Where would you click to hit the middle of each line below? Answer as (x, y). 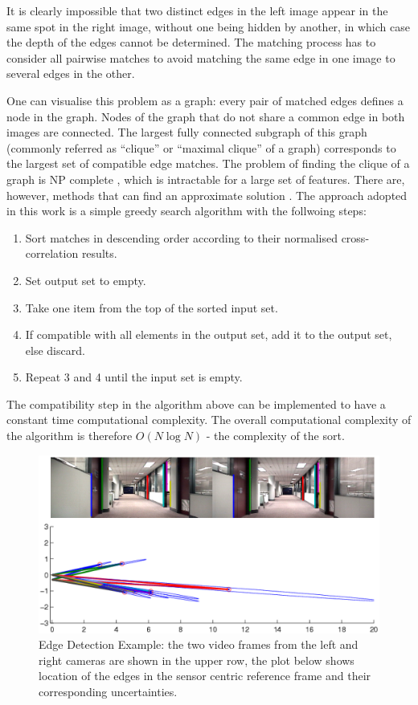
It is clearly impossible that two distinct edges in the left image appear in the (197, 10)
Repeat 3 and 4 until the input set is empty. (134, 377)
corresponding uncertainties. (108, 691)
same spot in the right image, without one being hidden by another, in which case (208, 26)
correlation (52, 253)
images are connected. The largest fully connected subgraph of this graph (187, 132)
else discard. (55, 350)
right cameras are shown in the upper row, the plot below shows (197, 660)
